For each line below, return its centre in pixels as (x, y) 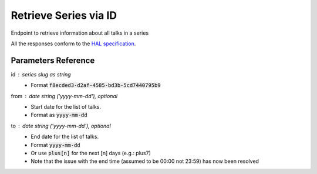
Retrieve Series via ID (64, 15)
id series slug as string (41, 74)
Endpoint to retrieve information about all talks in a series (80, 33)
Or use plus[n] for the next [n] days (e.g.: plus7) (91, 153)
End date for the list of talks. (65, 137)
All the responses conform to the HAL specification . (73, 43)
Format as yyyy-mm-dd (59, 115)
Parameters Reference (53, 60)
